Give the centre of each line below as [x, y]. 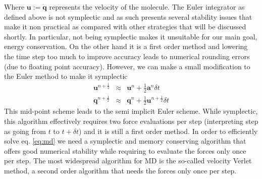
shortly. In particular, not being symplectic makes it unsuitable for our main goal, [131, 36]
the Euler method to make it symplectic [66, 76]
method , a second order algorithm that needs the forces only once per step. [120, 170]
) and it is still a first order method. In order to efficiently [168, 131]
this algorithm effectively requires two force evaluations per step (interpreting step [131, 121]
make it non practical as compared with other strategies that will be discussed [125, 27]
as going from [25, 131]
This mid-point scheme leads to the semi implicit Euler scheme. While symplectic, [131, 111]
